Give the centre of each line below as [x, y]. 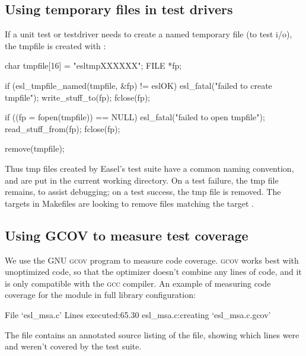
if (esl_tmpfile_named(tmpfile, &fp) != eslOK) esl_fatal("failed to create [138, 85]
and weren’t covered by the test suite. [73, 346]
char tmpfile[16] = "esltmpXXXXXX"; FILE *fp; [93, 65]
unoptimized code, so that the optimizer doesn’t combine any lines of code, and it [153, 272]
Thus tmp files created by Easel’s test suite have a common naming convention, [149, 168]
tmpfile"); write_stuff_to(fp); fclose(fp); [78, 97]
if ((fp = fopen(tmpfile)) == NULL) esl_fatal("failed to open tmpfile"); [135, 117]
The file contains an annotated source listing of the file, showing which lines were [152, 334]
